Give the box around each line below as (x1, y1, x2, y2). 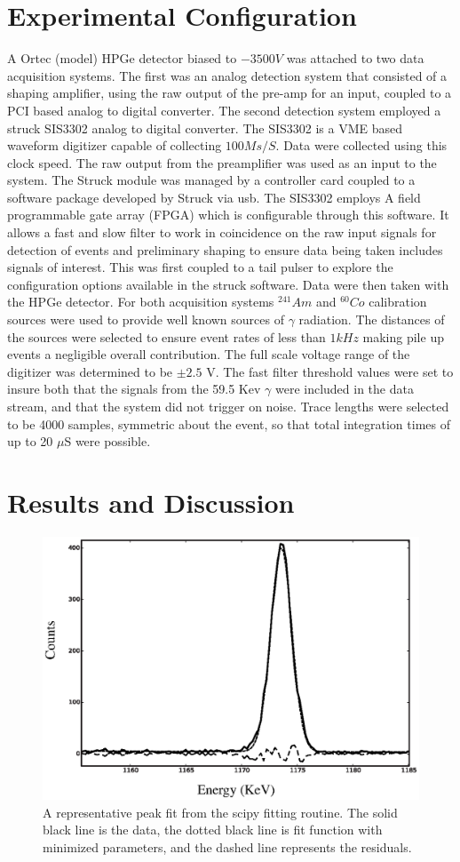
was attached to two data (286, 49, 424, 68)
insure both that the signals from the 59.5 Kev (7, 379, 261, 398)
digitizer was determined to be (7, 362, 173, 380)
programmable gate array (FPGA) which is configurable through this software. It (7, 205, 449, 224)
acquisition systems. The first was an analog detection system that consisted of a (7, 66, 448, 84)
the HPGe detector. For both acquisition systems (7, 292, 274, 311)
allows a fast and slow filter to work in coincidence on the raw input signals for (7, 223, 437, 242)
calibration (369, 292, 427, 311)
